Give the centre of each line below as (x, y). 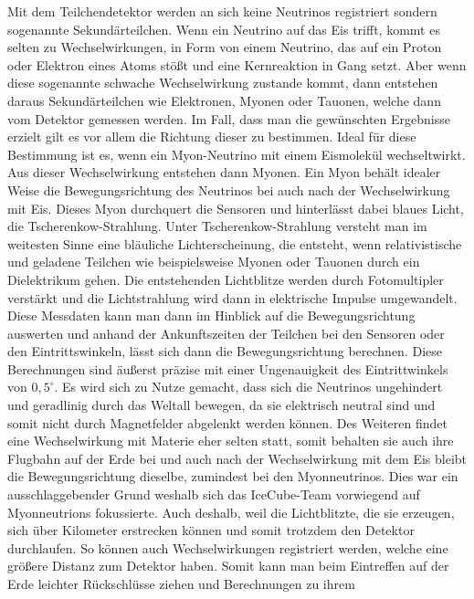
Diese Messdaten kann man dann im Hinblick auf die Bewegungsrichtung (211, 315)
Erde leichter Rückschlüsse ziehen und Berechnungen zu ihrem (181, 583)
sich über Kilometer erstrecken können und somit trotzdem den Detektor (211, 530)
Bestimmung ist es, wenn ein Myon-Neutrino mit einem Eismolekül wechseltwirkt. (237, 154)
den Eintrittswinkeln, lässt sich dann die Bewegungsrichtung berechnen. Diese (225, 351)
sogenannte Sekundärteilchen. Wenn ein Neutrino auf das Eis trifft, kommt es (224, 29)
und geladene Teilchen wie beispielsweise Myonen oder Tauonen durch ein (214, 262)
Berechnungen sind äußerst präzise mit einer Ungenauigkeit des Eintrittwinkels (228, 368)
